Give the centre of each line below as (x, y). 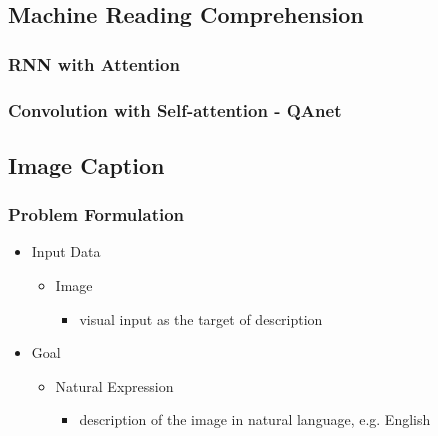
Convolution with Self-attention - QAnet (175, 109)
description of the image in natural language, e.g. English (255, 419)
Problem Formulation (96, 214)
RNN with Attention (94, 63)
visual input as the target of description (201, 318)
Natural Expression (114, 385)
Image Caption (86, 164)
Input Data (66, 251)
